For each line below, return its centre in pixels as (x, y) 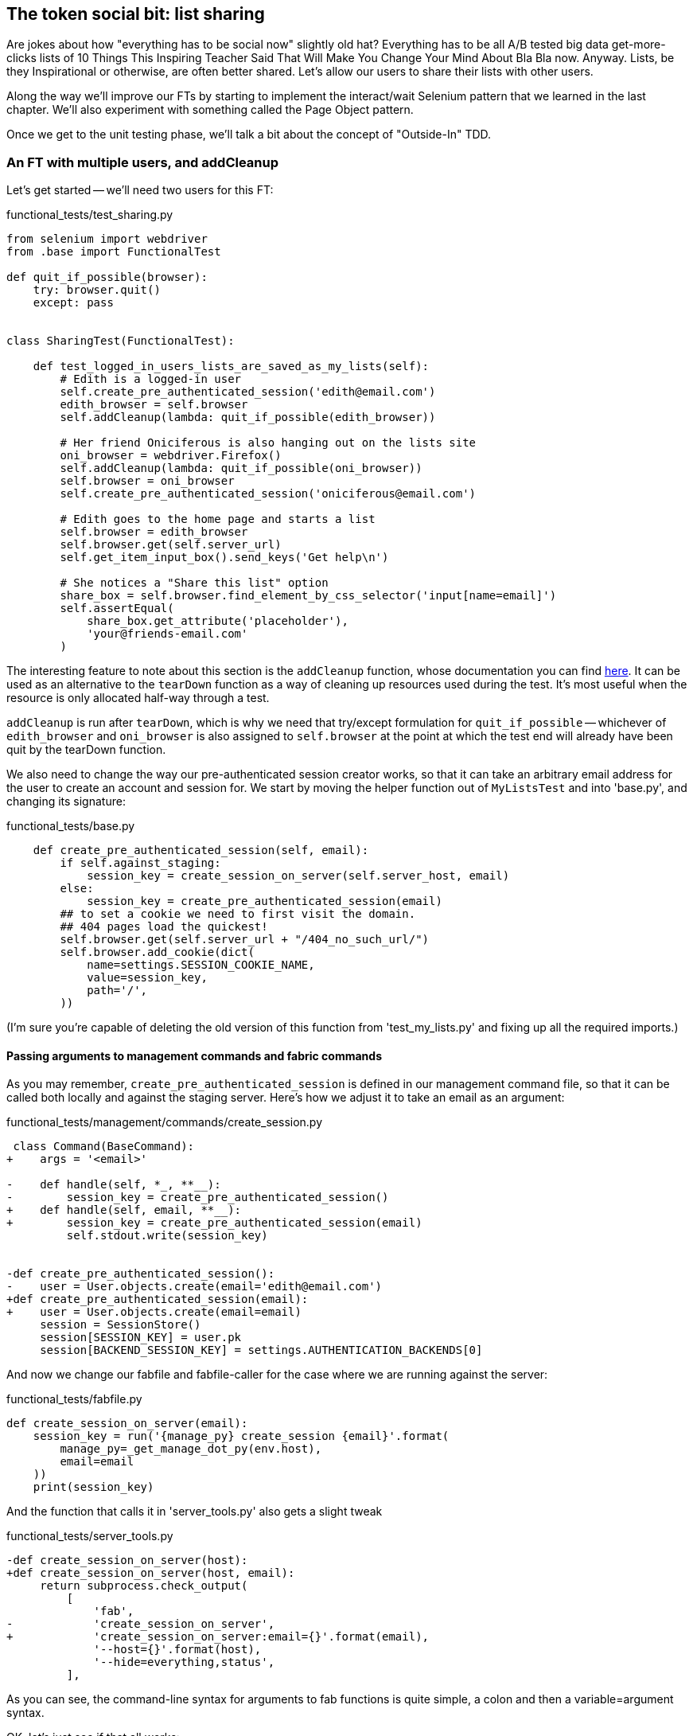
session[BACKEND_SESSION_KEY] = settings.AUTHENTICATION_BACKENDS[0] (261, 1350)
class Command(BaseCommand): (104, 1147)
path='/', (117, 991)
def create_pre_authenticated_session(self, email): (201, 850)
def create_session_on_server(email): (127, 1424)
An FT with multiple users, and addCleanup (143, 162)
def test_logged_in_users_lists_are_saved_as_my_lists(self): (231, 367)
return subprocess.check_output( (144, 1586)
